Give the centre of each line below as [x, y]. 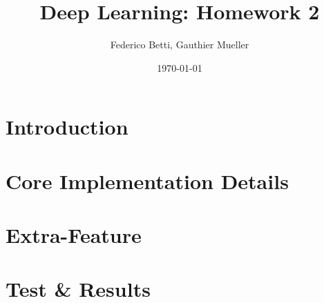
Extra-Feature [74, 235]
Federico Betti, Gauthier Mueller [180, 45]
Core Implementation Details [147, 180]
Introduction [67, 127]
